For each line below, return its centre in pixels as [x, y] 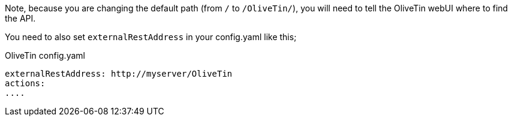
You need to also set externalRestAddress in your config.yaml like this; [151, 37]
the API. [20, 18]
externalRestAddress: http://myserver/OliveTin [119, 74]
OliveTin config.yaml [45, 55]
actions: [25, 83]
